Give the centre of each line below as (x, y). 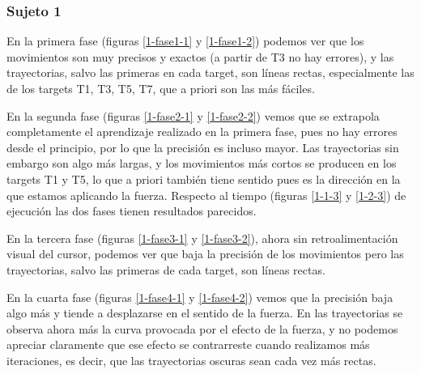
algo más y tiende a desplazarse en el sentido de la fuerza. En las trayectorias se (205, 313)
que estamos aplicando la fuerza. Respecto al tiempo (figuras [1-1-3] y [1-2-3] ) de (206, 195)
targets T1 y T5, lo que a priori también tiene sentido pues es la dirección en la (204, 178)
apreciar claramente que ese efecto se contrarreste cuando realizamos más (188, 344)
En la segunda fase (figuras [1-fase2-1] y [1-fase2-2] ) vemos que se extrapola (193, 115)
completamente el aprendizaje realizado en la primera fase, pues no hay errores (202, 132)
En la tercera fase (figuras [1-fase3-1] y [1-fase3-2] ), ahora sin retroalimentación (202, 238)
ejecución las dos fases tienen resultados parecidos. (132, 211)
